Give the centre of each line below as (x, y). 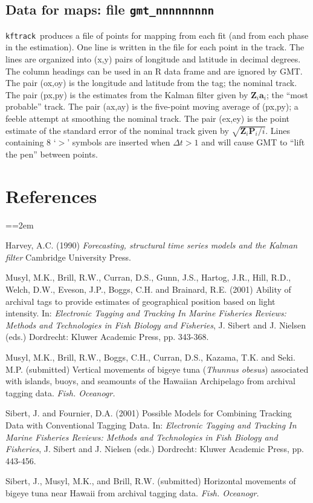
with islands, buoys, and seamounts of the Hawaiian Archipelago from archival (151, 381)
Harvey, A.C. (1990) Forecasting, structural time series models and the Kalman (152, 245)
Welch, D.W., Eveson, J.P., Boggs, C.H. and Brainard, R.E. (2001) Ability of (148, 289)
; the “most (287, 94)
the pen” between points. (52, 154)
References (51, 195)
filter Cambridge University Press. (68, 257)
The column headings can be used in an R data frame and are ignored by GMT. (154, 71)
